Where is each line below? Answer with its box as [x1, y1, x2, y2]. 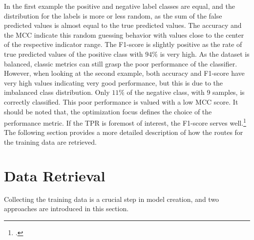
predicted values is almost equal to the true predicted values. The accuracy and [4, 20, 242, 30]
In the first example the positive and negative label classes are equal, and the [4, 1, 235, 11]
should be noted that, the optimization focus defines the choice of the [4, 106, 212, 116]
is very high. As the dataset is [160, 48, 250, 59]
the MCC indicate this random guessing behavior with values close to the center [4, 29, 244, 40]
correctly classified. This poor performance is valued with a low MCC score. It [4, 96, 238, 107]
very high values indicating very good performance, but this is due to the [4, 77, 223, 87]
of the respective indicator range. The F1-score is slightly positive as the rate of [4, 39, 242, 49]
